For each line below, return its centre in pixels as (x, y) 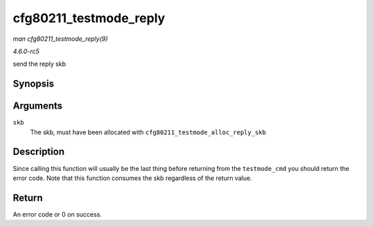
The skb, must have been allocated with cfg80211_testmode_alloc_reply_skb (148, 132)
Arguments (38, 106)
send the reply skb (39, 64)
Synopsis (34, 84)
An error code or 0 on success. (57, 214)
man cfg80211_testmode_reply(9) (60, 39)
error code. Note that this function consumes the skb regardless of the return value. (132, 178)
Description (39, 152)
